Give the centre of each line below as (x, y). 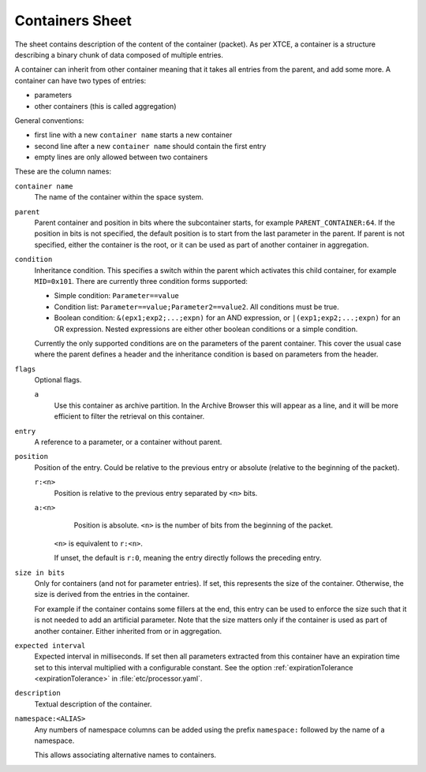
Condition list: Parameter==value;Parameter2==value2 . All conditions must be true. (196, 307)
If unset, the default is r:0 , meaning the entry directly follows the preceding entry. (188, 558)
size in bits (40, 572)
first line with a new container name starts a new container (133, 135)
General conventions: (49, 120)
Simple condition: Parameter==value (116, 296)
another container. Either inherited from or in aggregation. (128, 631)
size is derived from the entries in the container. (112, 595)
